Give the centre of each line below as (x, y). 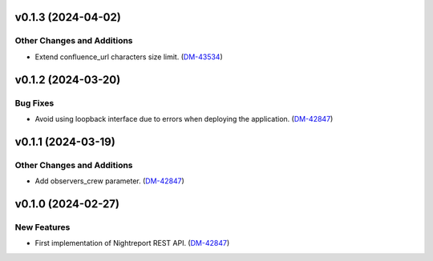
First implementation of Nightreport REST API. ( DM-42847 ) (132, 243)
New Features (42, 227)
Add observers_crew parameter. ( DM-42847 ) (109, 181)
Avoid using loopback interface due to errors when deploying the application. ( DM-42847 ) (184, 118)
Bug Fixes (34, 102)
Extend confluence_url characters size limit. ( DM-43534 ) (129, 57)
